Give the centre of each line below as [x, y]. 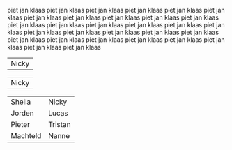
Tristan [60, 125]
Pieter [20, 125]
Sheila [21, 102]
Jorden [23, 113]
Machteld [26, 136]
